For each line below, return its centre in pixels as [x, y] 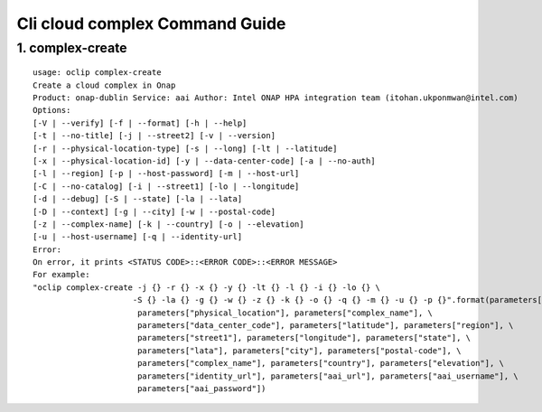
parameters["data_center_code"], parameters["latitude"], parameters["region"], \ [325, 326]
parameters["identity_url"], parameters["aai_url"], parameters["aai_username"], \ [327, 376]
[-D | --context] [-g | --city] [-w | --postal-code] [154, 211]
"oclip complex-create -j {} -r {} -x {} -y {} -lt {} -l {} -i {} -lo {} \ [207, 287]
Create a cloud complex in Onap [104, 85]
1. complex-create [72, 48]
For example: [61, 275]
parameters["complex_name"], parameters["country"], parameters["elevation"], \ [321, 363]
